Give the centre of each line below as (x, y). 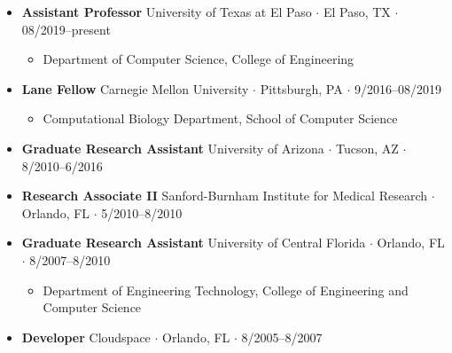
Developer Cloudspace (86, 337)
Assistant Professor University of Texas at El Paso (167, 12)
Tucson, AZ (367, 148)
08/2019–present (66, 29)
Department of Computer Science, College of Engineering (199, 59)
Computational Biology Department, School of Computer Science (220, 118)
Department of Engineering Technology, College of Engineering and (226, 290)
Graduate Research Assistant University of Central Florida (194, 243)
